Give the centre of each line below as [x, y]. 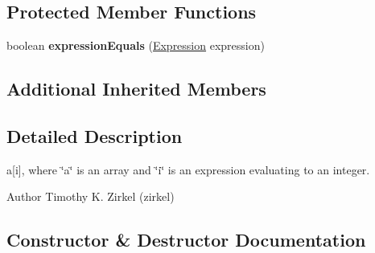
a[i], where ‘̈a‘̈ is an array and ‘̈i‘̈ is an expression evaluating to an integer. [188, 169]
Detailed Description [95, 135]
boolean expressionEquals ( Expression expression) [136, 45]
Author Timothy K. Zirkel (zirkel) [91, 196]
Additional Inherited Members [136, 89]
